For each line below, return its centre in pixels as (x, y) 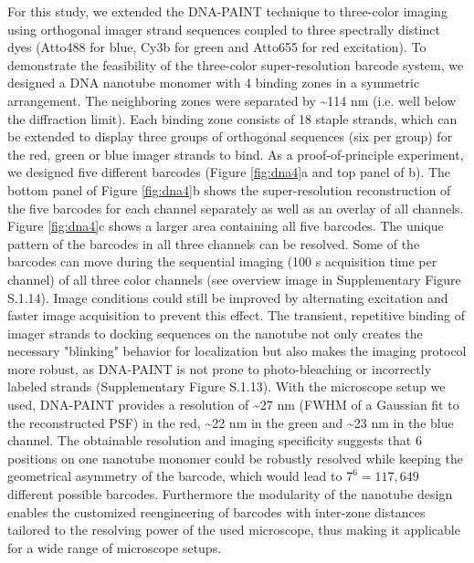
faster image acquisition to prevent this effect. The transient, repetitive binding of (236, 315)
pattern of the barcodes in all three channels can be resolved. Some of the (214, 243)
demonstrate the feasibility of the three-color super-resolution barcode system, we (236, 64)
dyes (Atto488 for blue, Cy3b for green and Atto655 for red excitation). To (217, 47)
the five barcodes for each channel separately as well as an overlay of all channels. (236, 208)
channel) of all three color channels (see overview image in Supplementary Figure (234, 279)
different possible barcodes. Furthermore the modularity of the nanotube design (230, 494)
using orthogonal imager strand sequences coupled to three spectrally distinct (224, 29)
